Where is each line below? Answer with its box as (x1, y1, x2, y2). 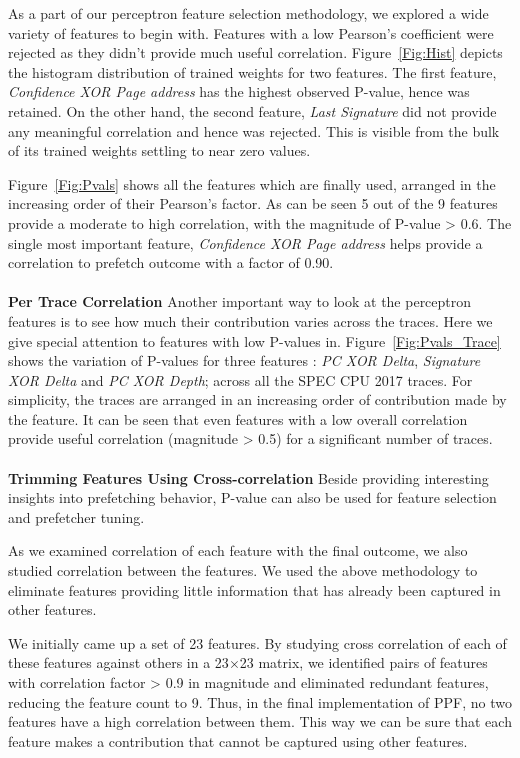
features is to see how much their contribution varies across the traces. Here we (8, 310, 493, 331)
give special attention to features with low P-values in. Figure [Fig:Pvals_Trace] (8, 330, 501, 351)
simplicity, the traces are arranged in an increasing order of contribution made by (8, 389, 507, 410)
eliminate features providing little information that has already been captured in (8, 579, 501, 600)
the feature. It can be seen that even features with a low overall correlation (8, 408, 468, 429)
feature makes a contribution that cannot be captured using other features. (8, 730, 468, 751)
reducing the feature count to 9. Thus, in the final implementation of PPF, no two (8, 691, 512, 712)
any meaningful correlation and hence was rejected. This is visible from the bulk (8, 120, 500, 141)
